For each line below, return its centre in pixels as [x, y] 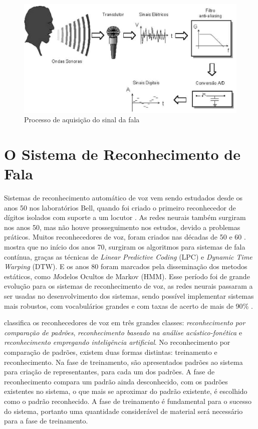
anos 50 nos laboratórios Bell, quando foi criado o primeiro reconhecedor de [120, 207]
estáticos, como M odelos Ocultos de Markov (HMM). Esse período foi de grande [127, 276]
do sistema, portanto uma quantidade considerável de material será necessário [123, 411]
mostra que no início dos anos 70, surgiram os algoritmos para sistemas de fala [125, 247]
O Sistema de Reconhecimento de [122, 154]
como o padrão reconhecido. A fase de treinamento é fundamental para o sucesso [128, 401]
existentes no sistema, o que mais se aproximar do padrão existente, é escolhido [126, 391]
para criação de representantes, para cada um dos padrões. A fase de [109, 372]
